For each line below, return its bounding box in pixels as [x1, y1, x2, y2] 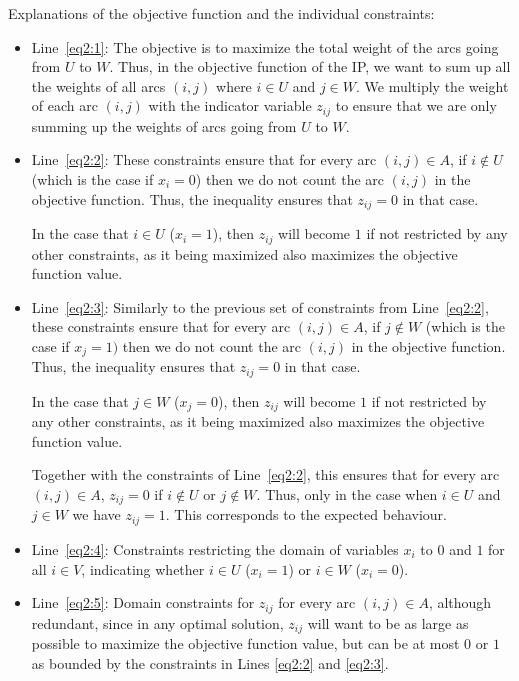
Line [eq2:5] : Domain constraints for [31, 592, 255, 613]
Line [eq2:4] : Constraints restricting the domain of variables [31, 538, 399, 559]
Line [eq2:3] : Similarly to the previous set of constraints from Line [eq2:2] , [31, 296, 489, 317]
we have [72, 504, 121, 525]
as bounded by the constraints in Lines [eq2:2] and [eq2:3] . [31, 652, 389, 673]
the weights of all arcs [31, 75, 166, 96]
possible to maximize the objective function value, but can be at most [31, 633, 460, 654]
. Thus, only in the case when [256, 484, 438, 505]
